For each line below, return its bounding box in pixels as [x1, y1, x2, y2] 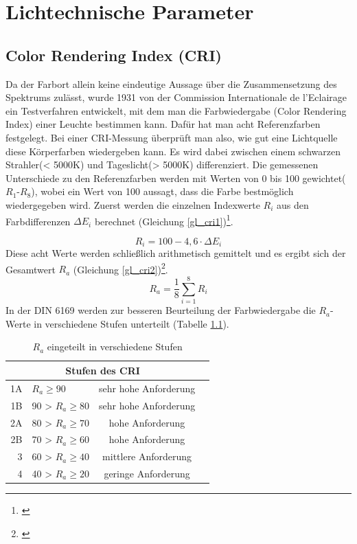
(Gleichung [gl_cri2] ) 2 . [73, 260, 168, 276]
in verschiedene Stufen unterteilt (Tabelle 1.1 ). [34, 316, 229, 330]
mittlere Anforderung [102, 449, 192, 464]
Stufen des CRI [65, 363, 140, 377]
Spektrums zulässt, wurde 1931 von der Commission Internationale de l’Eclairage [5, 90, 347, 104]
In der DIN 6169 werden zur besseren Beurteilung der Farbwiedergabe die [5, 303, 316, 317]
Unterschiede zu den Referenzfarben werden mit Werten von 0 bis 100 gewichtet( [5, 170, 346, 185]
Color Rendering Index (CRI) [5, 44, 222, 65]
